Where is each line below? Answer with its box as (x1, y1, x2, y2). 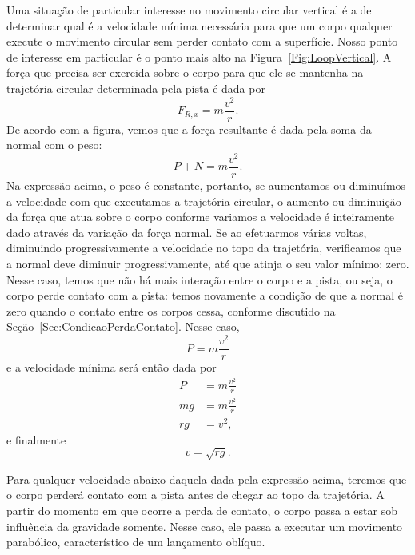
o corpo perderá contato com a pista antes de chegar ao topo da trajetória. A (6, 486, 385, 503)
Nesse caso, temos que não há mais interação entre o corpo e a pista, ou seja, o (6, 271, 393, 288)
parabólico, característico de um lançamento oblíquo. (6, 533, 265, 550)
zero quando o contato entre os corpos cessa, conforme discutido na (6, 302, 336, 319)
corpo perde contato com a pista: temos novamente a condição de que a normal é (6, 287, 404, 304)
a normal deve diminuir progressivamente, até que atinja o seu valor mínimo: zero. (6, 255, 409, 271)
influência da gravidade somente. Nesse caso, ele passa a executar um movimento (6, 517, 403, 534)
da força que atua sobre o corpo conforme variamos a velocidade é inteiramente (6, 208, 394, 225)
